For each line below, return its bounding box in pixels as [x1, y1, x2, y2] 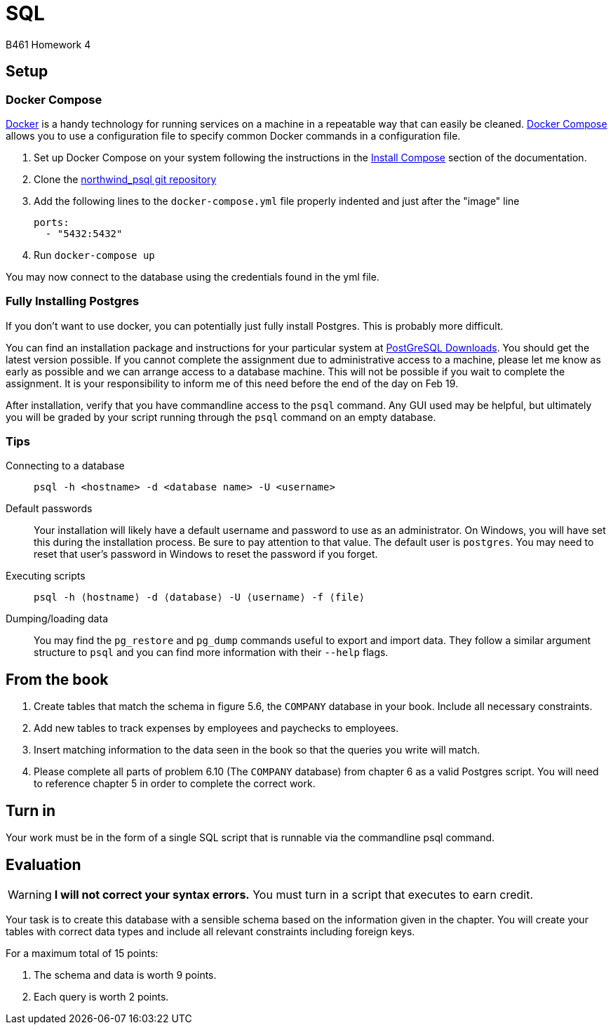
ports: [34, 216, 69, 228]
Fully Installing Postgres [6, 294, 140, 309]
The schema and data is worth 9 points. [34, 969, 217, 981]
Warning [8, 888, 52, 902]
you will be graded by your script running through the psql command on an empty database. [6, 410, 436, 423]
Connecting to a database [6, 460, 125, 472]
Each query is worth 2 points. [34, 991, 169, 1003]
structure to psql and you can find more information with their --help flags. [34, 646, 389, 659]
